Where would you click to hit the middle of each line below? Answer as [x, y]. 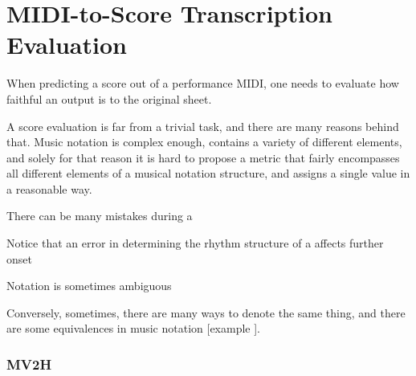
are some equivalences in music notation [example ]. [134, 328]
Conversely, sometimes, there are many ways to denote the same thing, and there [206, 312]
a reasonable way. [49, 188]
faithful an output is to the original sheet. [109, 98]
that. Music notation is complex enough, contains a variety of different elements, [204, 142]
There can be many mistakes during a [100, 216]
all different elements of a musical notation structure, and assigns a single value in [208, 173]
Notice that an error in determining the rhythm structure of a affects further [195, 243]
